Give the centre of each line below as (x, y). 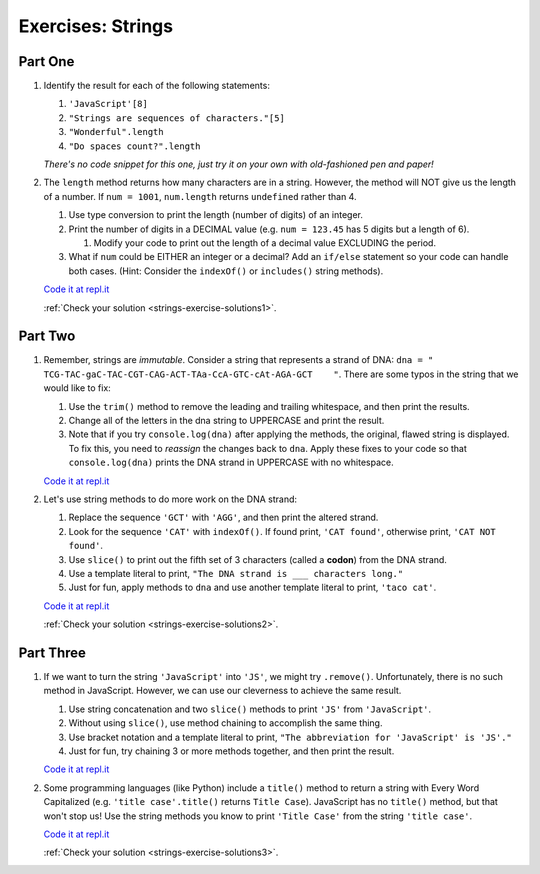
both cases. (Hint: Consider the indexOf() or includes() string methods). (226, 271)
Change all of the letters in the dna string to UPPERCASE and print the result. (226, 420)
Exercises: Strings (96, 26)
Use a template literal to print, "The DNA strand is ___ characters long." (236, 573)
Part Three (52, 652)
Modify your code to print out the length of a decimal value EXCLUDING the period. (265, 242)
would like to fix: (77, 388)
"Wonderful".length (116, 132)
